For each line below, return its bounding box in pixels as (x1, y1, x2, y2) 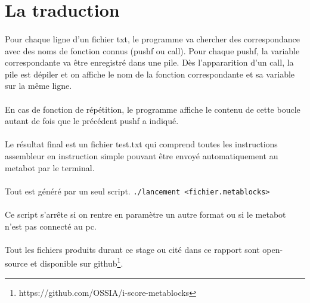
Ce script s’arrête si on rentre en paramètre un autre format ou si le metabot (5, 208, 286, 220)
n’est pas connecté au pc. (5, 219, 97, 232)
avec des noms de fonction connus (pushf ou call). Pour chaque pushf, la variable (5, 44, 300, 57)
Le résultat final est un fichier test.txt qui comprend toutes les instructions (5, 138, 278, 150)
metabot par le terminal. (5, 161, 95, 174)
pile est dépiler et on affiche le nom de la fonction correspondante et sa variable (5, 67, 295, 80)
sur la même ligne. (5, 79, 72, 92)
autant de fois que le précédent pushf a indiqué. (5, 115, 179, 127)
